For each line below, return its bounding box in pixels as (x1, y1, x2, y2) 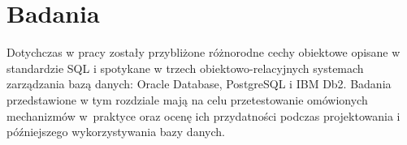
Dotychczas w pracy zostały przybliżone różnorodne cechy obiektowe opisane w (6, 44, 401, 61)
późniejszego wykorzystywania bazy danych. (6, 123, 225, 140)
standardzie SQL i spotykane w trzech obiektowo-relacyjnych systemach (6, 59, 364, 76)
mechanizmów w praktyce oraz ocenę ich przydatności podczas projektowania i (6, 107, 401, 124)
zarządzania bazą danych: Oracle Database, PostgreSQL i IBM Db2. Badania (6, 75, 392, 92)
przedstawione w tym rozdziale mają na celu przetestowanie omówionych (6, 91, 368, 108)
